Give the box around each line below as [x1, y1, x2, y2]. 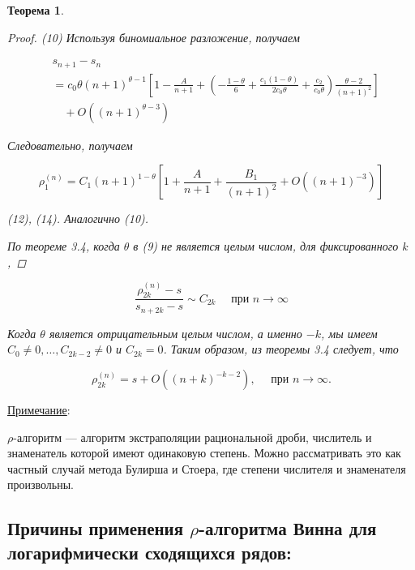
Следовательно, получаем [7, 136, 133, 153]
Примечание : [7, 401, 71, 418]
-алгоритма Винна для [198, 516, 377, 541]
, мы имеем [321, 324, 378, 341]
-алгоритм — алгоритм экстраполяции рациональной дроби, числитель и [13, 428, 372, 445]
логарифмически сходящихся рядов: [7, 539, 292, 564]
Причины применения [7, 516, 184, 541]
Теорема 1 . [7, 2, 64, 18]
